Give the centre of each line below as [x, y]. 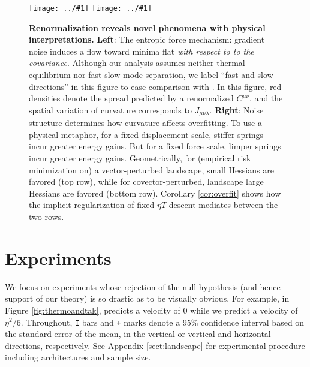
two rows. [46, 217]
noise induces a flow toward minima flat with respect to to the [142, 51]
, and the [266, 98]
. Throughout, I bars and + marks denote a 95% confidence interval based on [162, 322]
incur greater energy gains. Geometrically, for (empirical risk [140, 158]
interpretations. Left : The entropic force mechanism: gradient [147, 39]
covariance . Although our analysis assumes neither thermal [137, 63]
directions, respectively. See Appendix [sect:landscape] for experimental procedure [155, 345]
